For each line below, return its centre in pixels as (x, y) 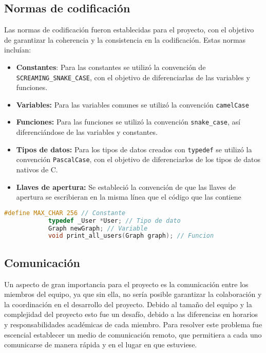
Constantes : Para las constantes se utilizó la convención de (111, 67)
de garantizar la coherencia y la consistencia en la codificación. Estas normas (125, 39)
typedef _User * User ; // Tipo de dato (114, 220)
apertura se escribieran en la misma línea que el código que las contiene (129, 197)
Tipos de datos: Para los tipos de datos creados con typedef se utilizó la (134, 149)
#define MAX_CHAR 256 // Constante (65, 213)
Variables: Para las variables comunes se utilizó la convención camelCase (132, 104)
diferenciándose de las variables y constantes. (87, 132)
